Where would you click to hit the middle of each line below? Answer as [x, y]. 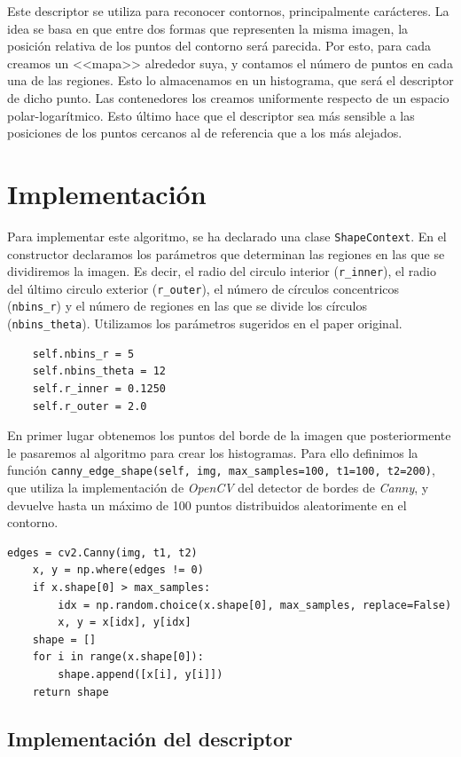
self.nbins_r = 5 [83, 354]
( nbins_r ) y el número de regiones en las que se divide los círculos [188, 306]
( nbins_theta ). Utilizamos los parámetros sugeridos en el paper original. [205, 323]
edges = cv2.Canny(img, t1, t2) [102, 552]
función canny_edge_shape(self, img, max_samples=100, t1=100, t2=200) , [221, 470]
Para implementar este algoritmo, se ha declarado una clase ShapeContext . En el [227, 236]
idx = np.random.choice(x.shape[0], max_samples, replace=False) [255, 605]
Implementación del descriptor [150, 739]
